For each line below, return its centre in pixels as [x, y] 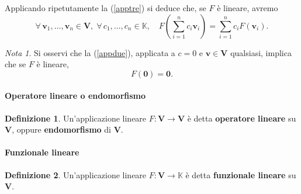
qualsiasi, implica [261, 52]
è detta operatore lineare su [242, 118]
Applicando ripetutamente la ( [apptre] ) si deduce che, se [105, 8]
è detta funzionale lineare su [241, 174]
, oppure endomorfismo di [61, 129]
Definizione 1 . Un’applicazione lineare [76, 118]
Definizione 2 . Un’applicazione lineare [76, 174]
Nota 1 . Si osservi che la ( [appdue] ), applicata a [90, 52]
